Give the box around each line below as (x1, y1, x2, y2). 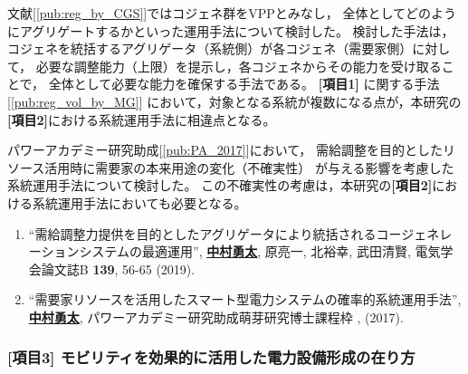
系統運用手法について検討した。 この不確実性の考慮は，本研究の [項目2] (7, 176, 433, 195)
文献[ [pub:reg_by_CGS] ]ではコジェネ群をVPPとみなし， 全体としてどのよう (7, 4, 457, 22)
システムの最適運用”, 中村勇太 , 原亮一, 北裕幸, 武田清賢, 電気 (79, 242, 441, 261)
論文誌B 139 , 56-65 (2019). (41, 259, 196, 278)
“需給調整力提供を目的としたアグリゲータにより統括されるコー (28, 224, 402, 243)
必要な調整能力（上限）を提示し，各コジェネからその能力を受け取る (35, 56, 442, 75)
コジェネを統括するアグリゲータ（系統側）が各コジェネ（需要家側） (7, 39, 413, 58)
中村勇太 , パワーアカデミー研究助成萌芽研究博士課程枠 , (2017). (28, 307, 404, 326)
